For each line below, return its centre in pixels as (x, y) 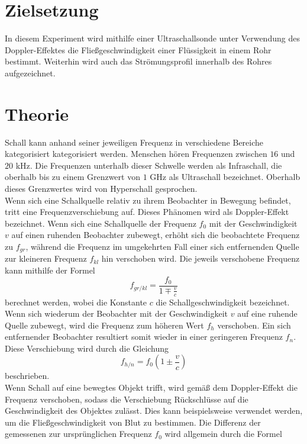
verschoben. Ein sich (254, 325)
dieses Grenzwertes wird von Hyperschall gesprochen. (101, 188)
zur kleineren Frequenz (46, 258)
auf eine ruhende (267, 313)
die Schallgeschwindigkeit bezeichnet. (223, 302)
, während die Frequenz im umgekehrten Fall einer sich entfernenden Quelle (162, 246)
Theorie (37, 113)
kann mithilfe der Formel (50, 270)
